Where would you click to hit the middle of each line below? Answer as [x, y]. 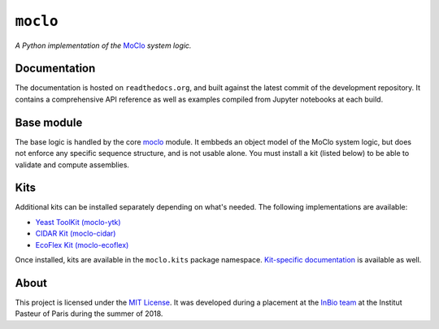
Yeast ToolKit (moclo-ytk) [78, 222]
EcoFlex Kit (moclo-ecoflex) [82, 245]
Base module [49, 122]
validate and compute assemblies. [72, 164]
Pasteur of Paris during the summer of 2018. [89, 314]
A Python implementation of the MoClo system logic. [103, 45]
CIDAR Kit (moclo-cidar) [76, 234]
